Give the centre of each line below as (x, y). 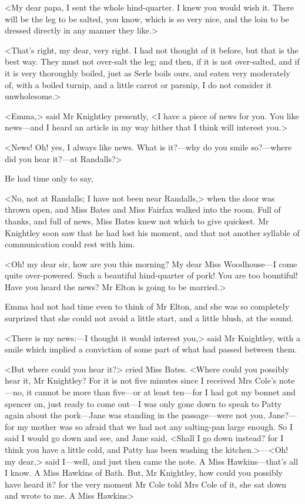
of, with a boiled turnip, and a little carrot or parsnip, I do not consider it (138, 84)
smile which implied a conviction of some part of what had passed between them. (151, 349)
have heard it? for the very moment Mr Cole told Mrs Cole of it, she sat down (146, 484)
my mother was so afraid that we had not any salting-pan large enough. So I (155, 426)
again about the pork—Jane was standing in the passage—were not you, (135, 415)
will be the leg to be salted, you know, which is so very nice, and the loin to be (147, 19)
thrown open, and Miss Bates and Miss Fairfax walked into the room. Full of (143, 209)
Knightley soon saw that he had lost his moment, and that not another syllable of (152, 232)
